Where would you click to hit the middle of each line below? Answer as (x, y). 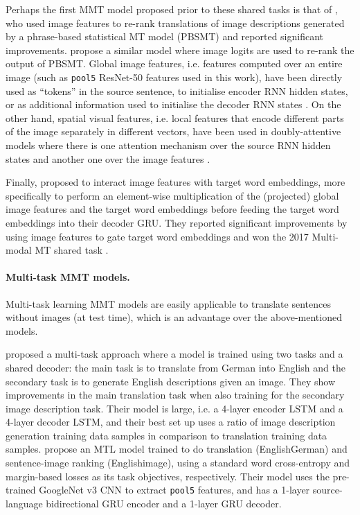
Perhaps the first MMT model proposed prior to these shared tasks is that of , (172, 9)
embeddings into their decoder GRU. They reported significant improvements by (177, 222)
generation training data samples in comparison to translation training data (166, 435)
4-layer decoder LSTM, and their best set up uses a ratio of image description (171, 422)
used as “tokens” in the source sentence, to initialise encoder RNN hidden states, (177, 90)
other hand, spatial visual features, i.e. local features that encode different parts (175, 117)
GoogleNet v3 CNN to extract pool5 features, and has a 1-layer (174, 490)
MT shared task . (72, 250)
